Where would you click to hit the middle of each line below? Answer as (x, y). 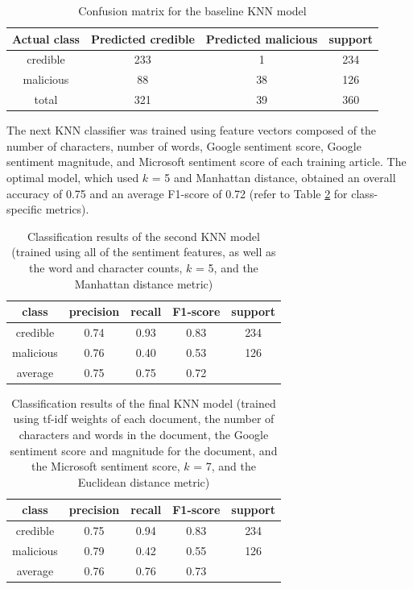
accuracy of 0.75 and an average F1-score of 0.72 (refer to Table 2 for (177, 193)
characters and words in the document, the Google (144, 434)
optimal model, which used (73, 177)
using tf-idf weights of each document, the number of (144, 419)
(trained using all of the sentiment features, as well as (144, 252)
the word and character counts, (106, 267)
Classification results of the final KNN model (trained (144, 402)
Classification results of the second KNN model (143, 236)
